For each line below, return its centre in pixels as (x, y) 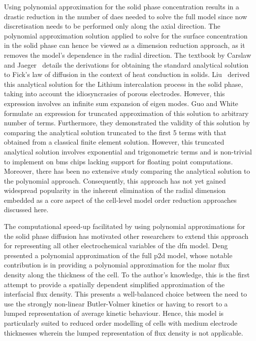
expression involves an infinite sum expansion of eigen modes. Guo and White (121, 103)
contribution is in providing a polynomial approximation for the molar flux (117, 265)
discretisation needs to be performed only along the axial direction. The (112, 26)
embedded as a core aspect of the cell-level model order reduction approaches (120, 200)
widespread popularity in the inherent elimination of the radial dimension (115, 190)
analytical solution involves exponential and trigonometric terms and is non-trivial (128, 151)
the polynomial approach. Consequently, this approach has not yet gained (115, 180)
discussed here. (26, 209)
